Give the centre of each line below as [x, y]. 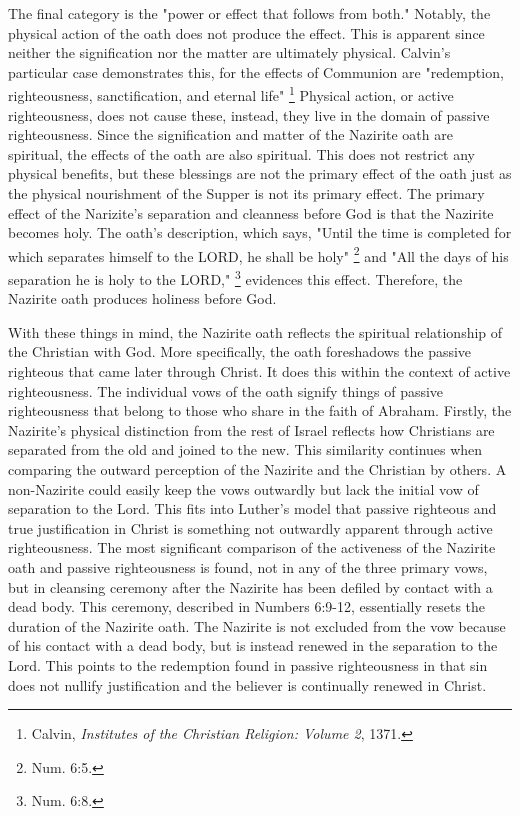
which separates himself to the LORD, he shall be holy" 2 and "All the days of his [258, 254]
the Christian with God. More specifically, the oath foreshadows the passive [240, 351]
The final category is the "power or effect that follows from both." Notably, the [249, 13]
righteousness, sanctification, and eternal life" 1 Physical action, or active [231, 94]
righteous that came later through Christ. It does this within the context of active [259, 371]
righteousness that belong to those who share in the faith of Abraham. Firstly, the [260, 410]
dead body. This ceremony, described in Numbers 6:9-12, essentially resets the [247, 606]
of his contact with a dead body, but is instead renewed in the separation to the [253, 645]
